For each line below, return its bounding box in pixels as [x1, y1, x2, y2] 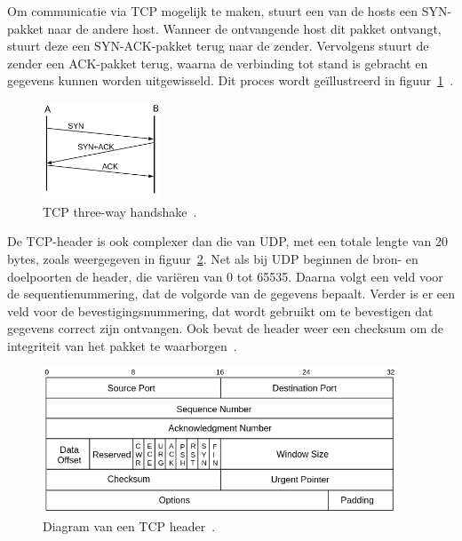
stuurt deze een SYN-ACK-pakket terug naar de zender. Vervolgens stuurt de [7, 36, 429, 55]
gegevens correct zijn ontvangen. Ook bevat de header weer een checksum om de [7, 319, 443, 338]
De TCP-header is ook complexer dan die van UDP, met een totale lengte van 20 [7, 232, 448, 251]
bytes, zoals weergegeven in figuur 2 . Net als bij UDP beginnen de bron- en [7, 249, 418, 267]
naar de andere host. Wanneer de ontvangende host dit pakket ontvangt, [47, 19, 442, 37]
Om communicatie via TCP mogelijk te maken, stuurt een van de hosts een [7, 2, 418, 20]
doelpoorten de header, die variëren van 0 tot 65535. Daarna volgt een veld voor [7, 267, 443, 285]
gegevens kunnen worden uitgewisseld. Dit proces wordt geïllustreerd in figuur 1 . [7, 71, 454, 90]
